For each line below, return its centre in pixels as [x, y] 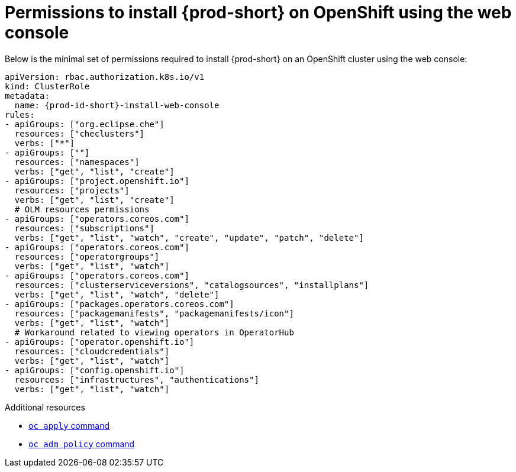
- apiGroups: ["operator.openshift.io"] [100, 342]
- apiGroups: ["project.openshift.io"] [97, 181]
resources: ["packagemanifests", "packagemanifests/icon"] [154, 313]
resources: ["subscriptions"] [84, 228]
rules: [20, 114]
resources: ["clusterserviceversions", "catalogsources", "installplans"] [192, 285]
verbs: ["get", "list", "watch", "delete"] [117, 294]
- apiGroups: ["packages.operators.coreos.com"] [120, 304]
